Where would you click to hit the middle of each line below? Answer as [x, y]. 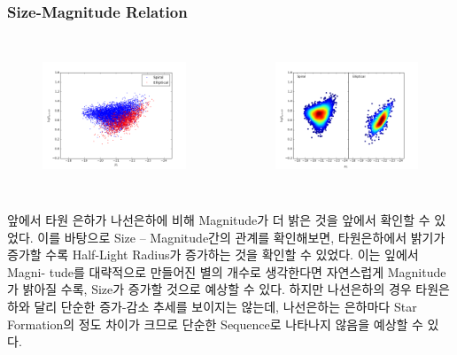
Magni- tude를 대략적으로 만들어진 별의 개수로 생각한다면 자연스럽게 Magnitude [227, 271]
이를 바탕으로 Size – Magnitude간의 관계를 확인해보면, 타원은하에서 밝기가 [241, 237]
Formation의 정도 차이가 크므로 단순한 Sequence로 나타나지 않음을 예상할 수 [215, 324]
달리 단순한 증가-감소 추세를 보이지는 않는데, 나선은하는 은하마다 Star [225, 306]
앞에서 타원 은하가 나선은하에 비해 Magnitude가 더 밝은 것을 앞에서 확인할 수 [219, 219]
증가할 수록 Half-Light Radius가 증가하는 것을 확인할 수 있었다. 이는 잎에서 [213, 255]
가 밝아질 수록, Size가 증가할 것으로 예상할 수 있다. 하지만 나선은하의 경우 [209, 289]
